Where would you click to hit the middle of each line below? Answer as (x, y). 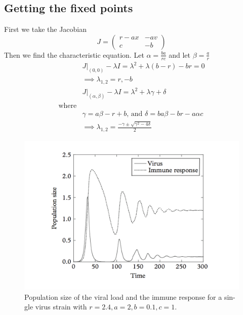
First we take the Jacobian (46, 29)
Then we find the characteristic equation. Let (74, 54)
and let (179, 54)
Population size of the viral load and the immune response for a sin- (130, 297)
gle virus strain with (56, 307)
